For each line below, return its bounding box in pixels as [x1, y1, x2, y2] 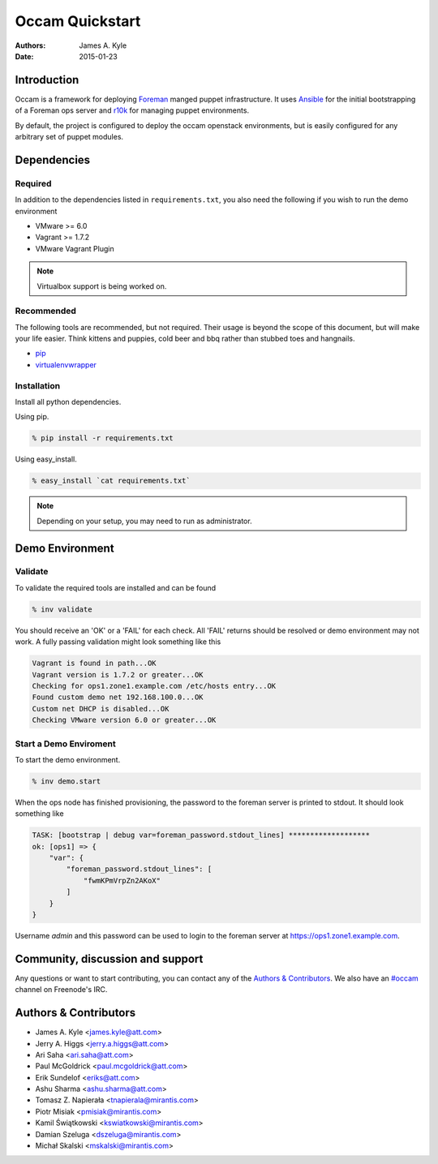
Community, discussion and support [15, 951, 204, 965]
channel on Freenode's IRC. [15, 985, 108, 994]
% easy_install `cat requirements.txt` [32, 476, 191, 486]
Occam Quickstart [15, 12, 141, 30]
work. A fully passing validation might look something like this [15, 637, 221, 646]
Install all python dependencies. [15, 397, 122, 406]
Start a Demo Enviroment [15, 738, 117, 750]
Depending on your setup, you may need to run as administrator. [36, 516, 252, 526]
